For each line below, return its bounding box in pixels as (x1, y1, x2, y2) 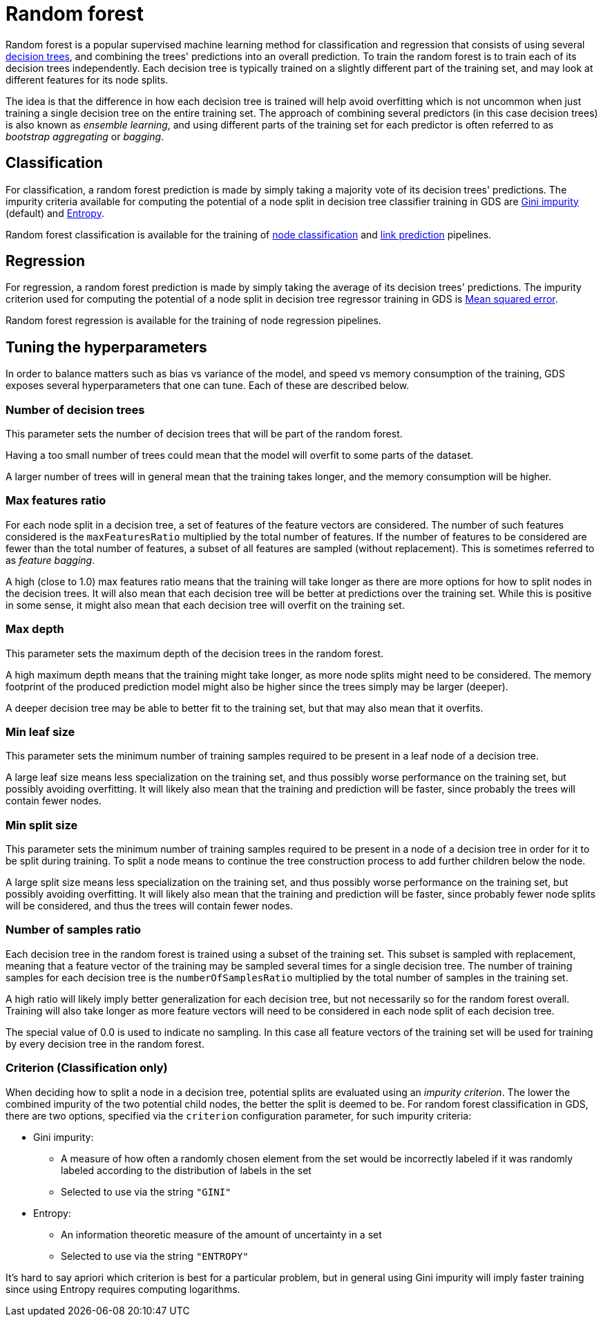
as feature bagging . (6, 554, 95, 566)
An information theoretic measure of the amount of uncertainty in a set (61, 1228, 382, 1240)
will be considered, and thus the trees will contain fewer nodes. (6, 900, 293, 912)
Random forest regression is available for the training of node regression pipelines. (6, 314, 381, 327)
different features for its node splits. (6, 73, 169, 86)
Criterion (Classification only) (6, 1061, 168, 1075)
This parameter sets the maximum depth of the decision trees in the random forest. (6, 647, 384, 659)
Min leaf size (6, 724, 75, 739)
